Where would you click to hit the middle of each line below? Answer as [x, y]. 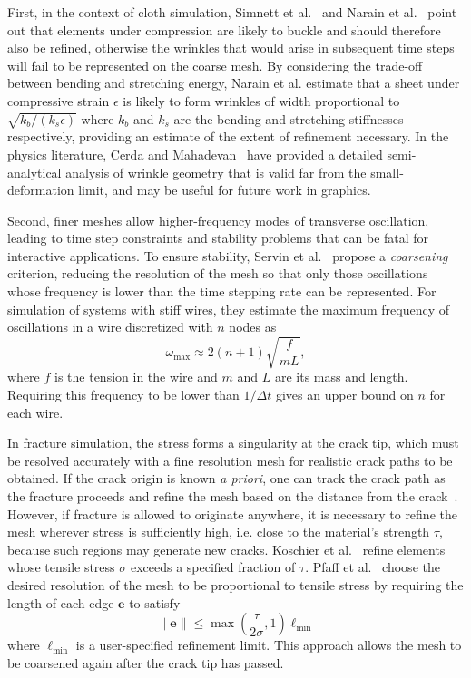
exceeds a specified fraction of [213, 567]
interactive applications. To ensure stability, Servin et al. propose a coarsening [228, 255]
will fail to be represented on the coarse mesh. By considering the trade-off [215, 65]
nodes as [253, 327]
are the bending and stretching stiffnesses [289, 118]
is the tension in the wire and [136, 377]
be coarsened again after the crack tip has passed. [146, 662]
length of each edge [61, 602]
